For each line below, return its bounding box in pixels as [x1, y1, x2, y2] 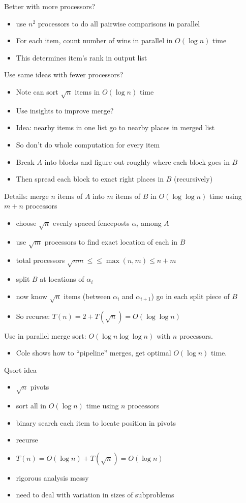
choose [16, 217, 37, 228]
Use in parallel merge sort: [4, 330, 86, 341]
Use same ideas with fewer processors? [4, 69, 124, 80]
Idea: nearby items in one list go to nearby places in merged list [16, 122, 215, 133]
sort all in [16, 400, 47, 411]
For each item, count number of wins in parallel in [16, 35, 173, 46]
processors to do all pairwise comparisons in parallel [38, 18, 200, 28]
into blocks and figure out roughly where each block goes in [44, 156, 230, 167]
